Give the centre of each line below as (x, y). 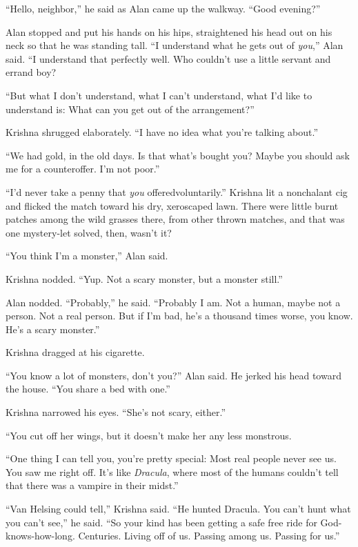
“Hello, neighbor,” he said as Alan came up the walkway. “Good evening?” (163, 8)
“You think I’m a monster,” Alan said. (87, 256)
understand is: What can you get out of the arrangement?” (130, 109)
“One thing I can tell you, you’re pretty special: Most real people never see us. (171, 458)
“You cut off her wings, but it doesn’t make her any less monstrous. (149, 435)
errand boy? (31, 72)
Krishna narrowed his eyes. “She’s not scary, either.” (116, 412)
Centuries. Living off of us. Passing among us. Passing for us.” (209, 536)
